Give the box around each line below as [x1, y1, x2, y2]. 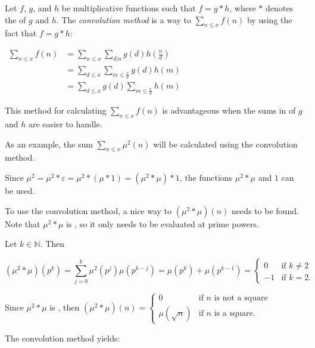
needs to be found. [231, 204, 299, 217]
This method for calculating [5, 104, 107, 117]
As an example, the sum [5, 137, 93, 150]
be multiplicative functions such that [61, 2, 196, 14]
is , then [49, 300, 80, 313]
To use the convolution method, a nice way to [5, 204, 172, 217]
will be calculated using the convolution [153, 137, 298, 150]
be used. [5, 184, 35, 196]
